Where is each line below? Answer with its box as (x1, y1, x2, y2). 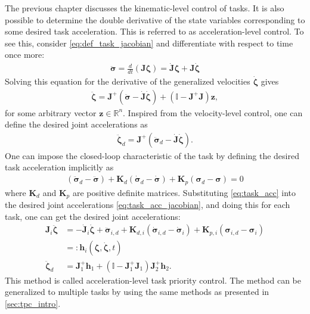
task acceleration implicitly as (5, 161, 114, 173)
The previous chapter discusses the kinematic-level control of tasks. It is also (5, 2, 284, 14)
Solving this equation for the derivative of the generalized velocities (5, 75, 250, 88)
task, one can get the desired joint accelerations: (5, 210, 181, 222)
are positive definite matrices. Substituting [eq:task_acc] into (72, 186, 296, 198)
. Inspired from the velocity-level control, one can (123, 106, 303, 119)
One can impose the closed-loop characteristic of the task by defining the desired (5, 149, 299, 161)
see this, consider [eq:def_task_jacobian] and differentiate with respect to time (5, 36, 293, 49)
